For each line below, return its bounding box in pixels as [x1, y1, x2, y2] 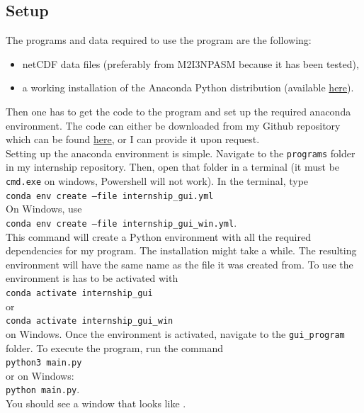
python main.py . [6, 382, 80, 397]
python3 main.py [6, 358, 82, 368]
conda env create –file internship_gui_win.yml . [6, 215, 237, 230]
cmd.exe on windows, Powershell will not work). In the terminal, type [6, 174, 309, 188]
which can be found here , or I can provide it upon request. [6, 132, 260, 147]
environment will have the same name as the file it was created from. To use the [6, 256, 353, 271]
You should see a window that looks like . [6, 396, 186, 411]
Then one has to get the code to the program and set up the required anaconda [6, 103, 351, 118]
